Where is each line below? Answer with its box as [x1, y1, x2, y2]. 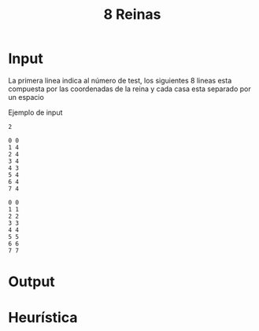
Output [8, 273, 55, 291]
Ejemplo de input [8, 108, 63, 117]
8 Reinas [103, 6, 161, 24]
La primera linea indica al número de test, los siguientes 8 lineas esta [8, 75, 232, 85]
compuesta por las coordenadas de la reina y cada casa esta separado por [8, 84, 251, 94]
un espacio [8, 92, 45, 101]
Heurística [8, 309, 78, 327]
